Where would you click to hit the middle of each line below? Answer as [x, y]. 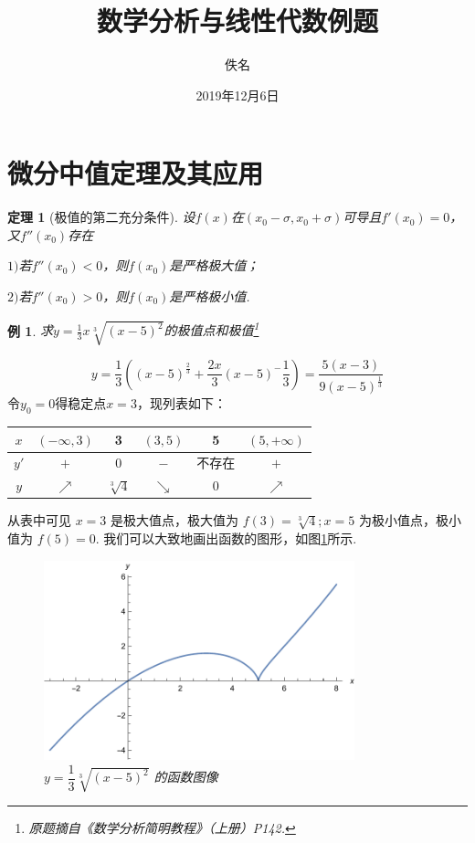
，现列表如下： [181, 403]
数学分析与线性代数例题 [237, 21]
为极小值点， [397, 520]
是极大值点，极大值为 [175, 520]
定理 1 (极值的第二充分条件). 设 [101, 217]
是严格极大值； [214, 265]
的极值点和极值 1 [211, 329]
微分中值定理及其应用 [136, 173]
